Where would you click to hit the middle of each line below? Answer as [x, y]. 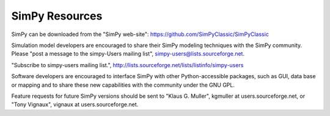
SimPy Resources [57, 16]
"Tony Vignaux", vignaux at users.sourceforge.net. [75, 104]
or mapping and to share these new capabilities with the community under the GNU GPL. [123, 85]
